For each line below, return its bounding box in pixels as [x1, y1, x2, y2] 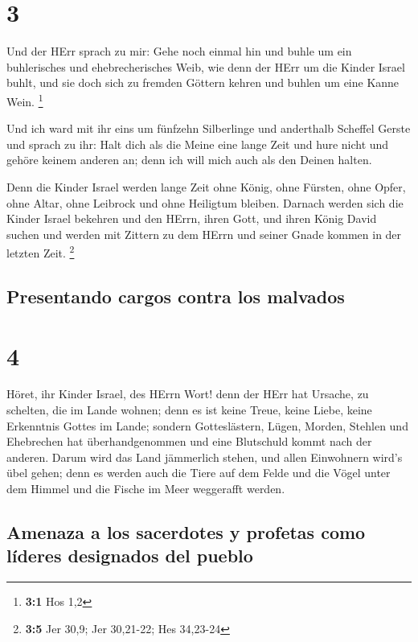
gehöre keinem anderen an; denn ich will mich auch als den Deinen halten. [6, 151, 372, 168]
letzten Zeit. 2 [6, 242, 75, 261]
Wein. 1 [6, 90, 43, 109]
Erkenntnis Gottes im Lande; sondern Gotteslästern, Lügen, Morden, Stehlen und [6, 417, 408, 434]
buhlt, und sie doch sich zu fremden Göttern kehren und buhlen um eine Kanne [6, 74, 400, 91]
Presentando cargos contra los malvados [6, 283, 345, 308]
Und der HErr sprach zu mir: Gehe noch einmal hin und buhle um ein [6, 43, 352, 60]
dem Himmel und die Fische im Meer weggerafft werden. [6, 480, 285, 497]
